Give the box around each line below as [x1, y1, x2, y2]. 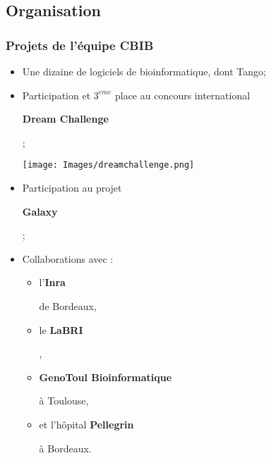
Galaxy [22, 204, 58, 218]
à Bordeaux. [39, 440, 92, 455]
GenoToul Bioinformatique [39, 369, 172, 384]
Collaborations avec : [22, 251, 114, 266]
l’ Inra [39, 275, 66, 290]
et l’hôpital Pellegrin [39, 416, 134, 431]
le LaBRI [39, 322, 83, 337]
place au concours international [114, 87, 251, 102]
